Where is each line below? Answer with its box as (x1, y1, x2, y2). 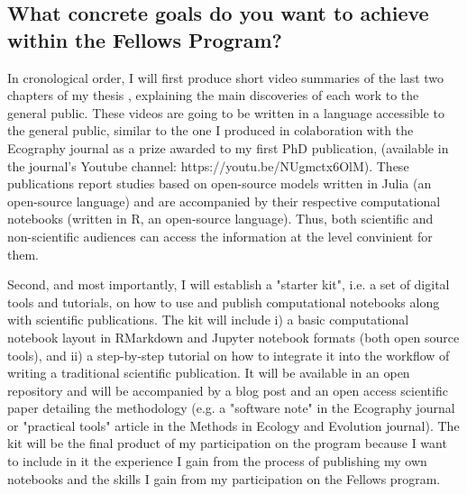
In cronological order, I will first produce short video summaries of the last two (7, 68, 444, 87)
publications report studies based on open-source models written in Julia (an (7, 174, 432, 193)
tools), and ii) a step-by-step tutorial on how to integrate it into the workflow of (7, 345, 450, 364)
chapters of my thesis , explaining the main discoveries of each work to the (7, 86, 419, 105)
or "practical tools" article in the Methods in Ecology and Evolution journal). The (7, 416, 460, 435)
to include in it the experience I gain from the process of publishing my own (7, 452, 427, 471)
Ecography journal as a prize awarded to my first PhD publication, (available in (7, 138, 449, 157)
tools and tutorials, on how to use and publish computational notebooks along (7, 292, 440, 311)
